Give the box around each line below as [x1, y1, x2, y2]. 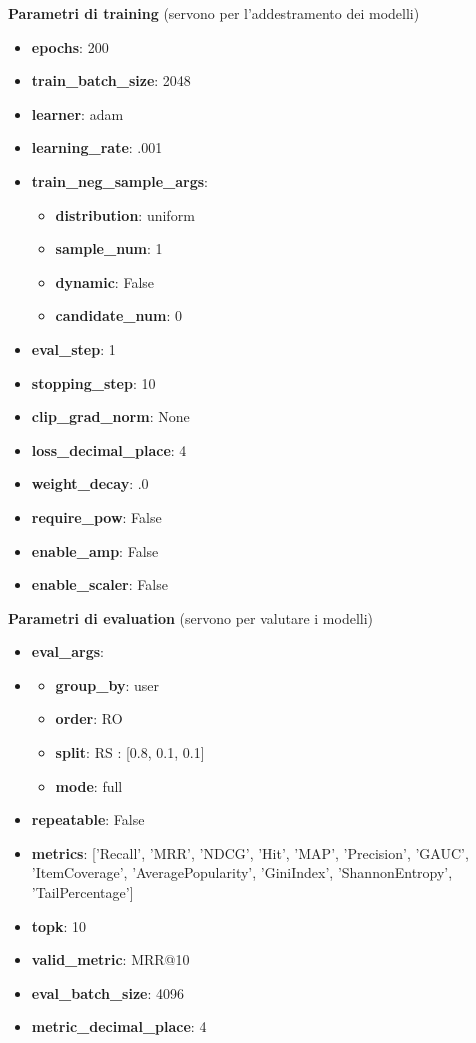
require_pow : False [31, 506, 162, 527]
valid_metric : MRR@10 [31, 949, 190, 970]
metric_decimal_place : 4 [31, 1016, 207, 1037]
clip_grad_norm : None [31, 406, 190, 427]
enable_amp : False [31, 540, 159, 561]
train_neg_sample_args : [31, 170, 208, 191]
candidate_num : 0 [55, 305, 182, 326]
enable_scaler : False [31, 574, 168, 595]
